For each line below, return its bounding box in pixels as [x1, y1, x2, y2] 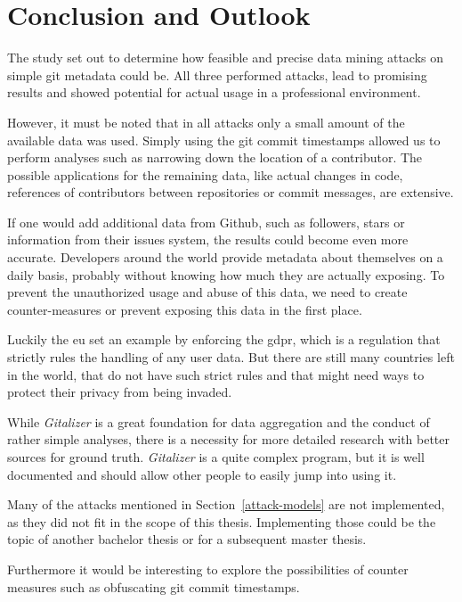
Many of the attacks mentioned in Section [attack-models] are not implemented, [7, 495, 445, 514]
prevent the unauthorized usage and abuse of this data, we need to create [7, 283, 408, 301]
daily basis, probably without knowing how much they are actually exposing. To [7, 265, 445, 284]
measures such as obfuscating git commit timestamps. [7, 577, 300, 596]
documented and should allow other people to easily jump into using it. [7, 465, 397, 483]
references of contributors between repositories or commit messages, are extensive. [7, 183, 454, 202]
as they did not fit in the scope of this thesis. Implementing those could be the [7, 512, 436, 531]
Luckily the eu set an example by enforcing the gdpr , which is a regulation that [7, 330, 441, 349]
